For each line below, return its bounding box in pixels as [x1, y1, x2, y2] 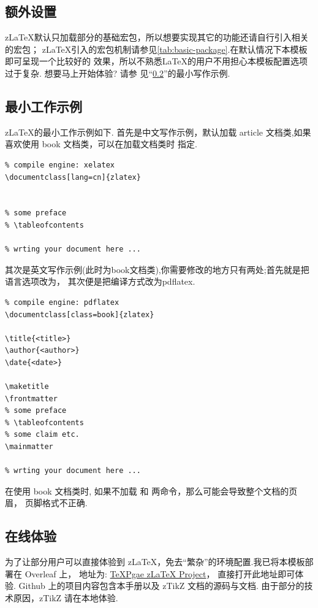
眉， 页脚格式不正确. [5, 496, 88, 509]
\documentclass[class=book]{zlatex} [5, 310, 154, 319]
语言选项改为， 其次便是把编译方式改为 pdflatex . [5, 275, 195, 288]
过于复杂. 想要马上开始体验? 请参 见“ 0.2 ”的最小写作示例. [5, 66, 230, 79]
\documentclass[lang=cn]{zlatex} [5, 172, 141, 182]
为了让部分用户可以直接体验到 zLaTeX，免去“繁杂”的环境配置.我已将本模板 [5, 555, 305, 568]
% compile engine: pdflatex [5, 298, 119, 307]
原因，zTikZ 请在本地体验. [13, 591, 118, 604]
